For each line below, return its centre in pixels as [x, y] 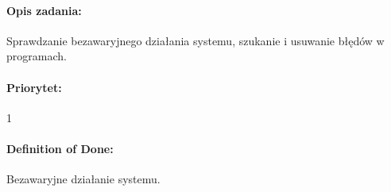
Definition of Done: [60, 148]
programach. [37, 56]
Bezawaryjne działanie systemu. [83, 179]
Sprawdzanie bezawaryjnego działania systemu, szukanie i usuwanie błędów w [195, 40]
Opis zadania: [44, 10]
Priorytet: [34, 87]
